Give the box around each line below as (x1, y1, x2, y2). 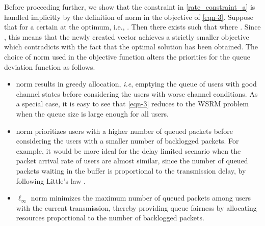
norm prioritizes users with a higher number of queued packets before (16, 125, 233, 136)
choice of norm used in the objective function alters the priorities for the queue (4, 51, 251, 62)
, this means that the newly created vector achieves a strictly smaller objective (4, 31, 249, 42)
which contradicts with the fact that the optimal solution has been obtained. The (4, 41, 258, 52)
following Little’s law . (16, 175, 86, 186)
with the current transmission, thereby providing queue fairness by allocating (16, 202, 257, 213)
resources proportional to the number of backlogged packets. (16, 212, 204, 223)
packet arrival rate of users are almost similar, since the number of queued (16, 155, 248, 166)
